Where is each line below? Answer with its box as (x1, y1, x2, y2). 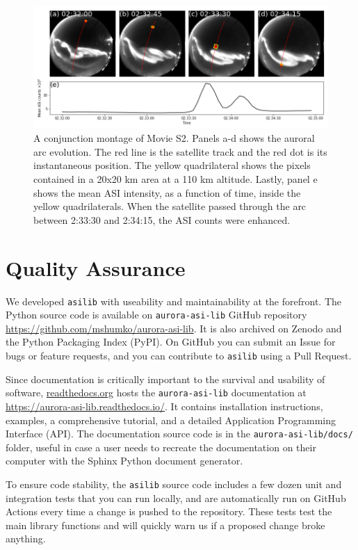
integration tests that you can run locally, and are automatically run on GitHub (6, 490, 346, 505)
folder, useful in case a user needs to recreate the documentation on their (6, 439, 316, 454)
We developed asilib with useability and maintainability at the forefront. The (6, 293, 341, 308)
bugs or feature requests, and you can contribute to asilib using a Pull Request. (6, 348, 352, 363)
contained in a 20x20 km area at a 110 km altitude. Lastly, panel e (33, 172, 318, 186)
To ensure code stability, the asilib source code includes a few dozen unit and (6, 476, 342, 491)
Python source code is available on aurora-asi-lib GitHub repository (6, 307, 307, 322)
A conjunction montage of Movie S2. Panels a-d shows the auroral (33, 131, 315, 145)
